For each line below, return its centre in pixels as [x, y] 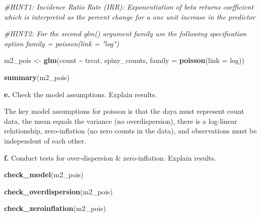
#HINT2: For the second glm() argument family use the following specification [125, 33]
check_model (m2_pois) [44, 174]
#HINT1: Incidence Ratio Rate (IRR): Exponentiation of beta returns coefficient [129, 7]
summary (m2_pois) [37, 77]
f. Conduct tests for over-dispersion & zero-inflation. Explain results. [110, 157]
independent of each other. [45, 140]
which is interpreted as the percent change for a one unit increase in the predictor [130, 16]
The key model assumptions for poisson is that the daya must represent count [124, 111]
